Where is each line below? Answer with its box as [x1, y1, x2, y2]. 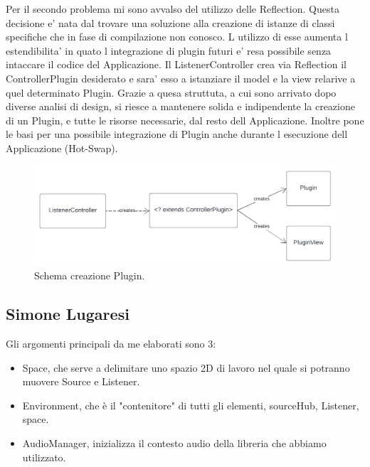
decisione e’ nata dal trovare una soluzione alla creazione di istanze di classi [6, 15, 335, 30]
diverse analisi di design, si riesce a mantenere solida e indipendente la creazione [6, 99, 355, 114]
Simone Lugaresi [6, 303, 129, 325]
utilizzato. [22, 449, 66, 464]
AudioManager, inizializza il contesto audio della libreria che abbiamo [22, 436, 327, 451]
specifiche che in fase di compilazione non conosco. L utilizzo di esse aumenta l [6, 29, 348, 44]
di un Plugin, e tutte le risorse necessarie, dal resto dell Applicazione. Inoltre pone [6, 112, 364, 127]
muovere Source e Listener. [22, 374, 140, 389]
